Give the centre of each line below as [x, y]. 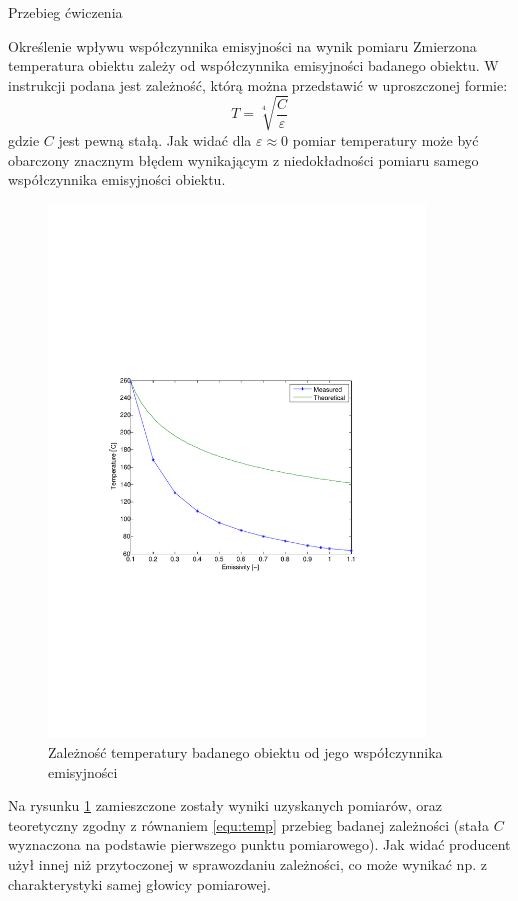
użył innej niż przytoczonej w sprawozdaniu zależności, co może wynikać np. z [247, 864]
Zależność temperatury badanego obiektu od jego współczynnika [245, 752]
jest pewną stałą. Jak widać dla [155, 139]
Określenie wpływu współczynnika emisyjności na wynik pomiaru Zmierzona [242, 45]
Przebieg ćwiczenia [65, 12]
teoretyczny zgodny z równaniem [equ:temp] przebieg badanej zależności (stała [248, 824]
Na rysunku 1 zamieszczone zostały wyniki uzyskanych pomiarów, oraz [225, 805]
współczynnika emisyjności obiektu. [117, 179]
